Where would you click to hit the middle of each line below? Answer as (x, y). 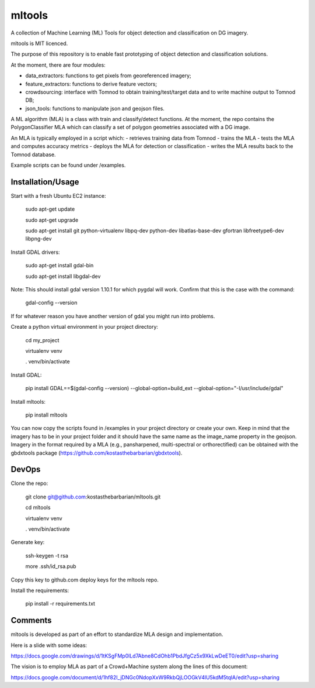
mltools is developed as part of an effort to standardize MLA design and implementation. (117, 634)
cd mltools (38, 508)
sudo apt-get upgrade (52, 220)
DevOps (26, 469)
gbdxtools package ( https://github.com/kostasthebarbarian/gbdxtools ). (97, 453)
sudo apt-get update (50, 209)
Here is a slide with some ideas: (49, 645)
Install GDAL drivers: (36, 252)
